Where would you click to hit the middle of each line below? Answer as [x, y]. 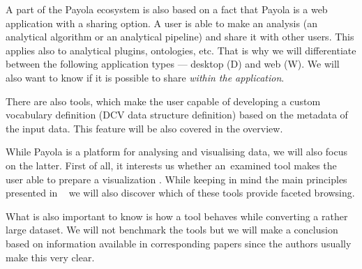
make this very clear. [50, 257]
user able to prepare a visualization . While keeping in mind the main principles [176, 179]
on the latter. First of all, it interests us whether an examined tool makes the [171, 165]
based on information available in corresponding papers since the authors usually [179, 243]
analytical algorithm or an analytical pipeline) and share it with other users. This [180, 37]
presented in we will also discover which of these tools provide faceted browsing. [180, 193]
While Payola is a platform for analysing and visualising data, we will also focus [176, 152]
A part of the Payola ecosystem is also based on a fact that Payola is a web [167, 9]
